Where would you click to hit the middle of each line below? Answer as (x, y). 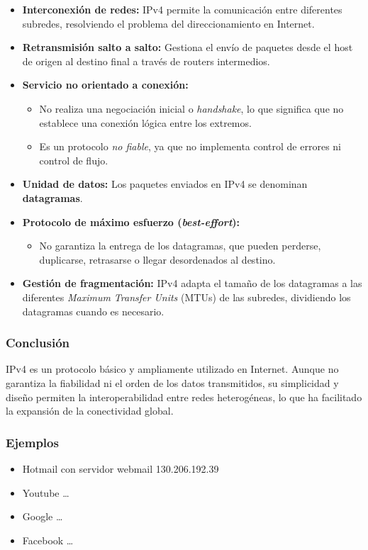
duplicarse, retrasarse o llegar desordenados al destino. (157, 259)
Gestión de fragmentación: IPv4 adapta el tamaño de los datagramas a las (192, 283)
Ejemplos (32, 442)
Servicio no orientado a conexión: (105, 85)
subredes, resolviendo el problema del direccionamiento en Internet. (168, 23)
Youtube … (46, 492)
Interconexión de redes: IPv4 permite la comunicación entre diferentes (182, 9)
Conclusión (38, 343)
